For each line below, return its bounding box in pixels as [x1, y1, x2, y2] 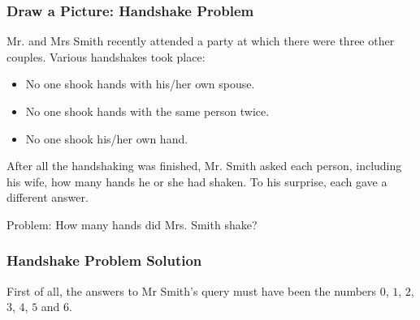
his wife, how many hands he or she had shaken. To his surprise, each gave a [6, 173, 388, 190]
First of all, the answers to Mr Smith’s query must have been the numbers [6, 282, 377, 299]
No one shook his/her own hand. [25, 130, 188, 147]
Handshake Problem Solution [6, 250, 202, 271]
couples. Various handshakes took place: [6, 48, 206, 65]
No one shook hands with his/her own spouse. [25, 75, 255, 92]
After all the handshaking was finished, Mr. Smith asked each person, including [6, 157, 402, 174]
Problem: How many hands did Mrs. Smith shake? [6, 215, 258, 233]
